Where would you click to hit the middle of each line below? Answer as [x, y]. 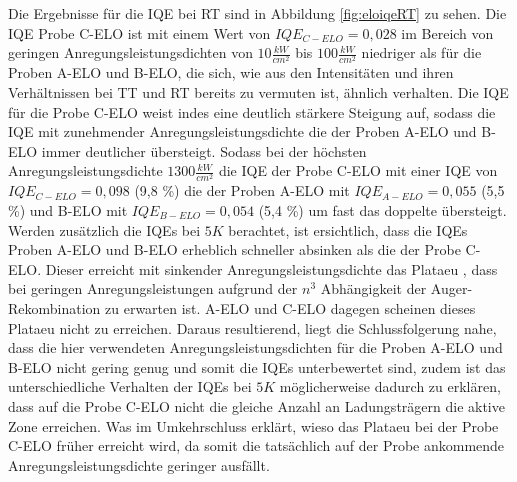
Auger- [451, 288]
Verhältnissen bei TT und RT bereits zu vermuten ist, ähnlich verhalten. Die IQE [258, 91]
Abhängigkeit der [373, 288]
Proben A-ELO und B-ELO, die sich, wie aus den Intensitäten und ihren [231, 72]
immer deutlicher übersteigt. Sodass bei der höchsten [204, 150]
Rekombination [54, 308]
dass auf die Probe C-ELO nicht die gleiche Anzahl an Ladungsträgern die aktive [256, 405]
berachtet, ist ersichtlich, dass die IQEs [348, 229]
